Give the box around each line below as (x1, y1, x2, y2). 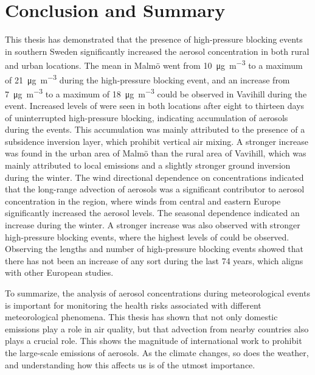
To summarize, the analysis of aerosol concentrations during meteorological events (5, 286, 310, 299)
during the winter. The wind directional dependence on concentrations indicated (5, 170, 304, 183)
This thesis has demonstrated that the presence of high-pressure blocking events (5, 33, 303, 46)
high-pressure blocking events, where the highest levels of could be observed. (5, 230, 289, 243)
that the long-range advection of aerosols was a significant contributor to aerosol (5, 183, 305, 195)
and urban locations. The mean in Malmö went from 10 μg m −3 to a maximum (5, 57, 303, 71)
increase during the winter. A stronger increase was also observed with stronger (5, 219, 300, 231)
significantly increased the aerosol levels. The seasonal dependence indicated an (5, 206, 300, 219)
